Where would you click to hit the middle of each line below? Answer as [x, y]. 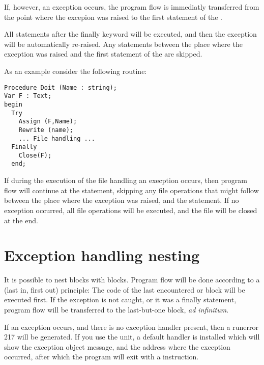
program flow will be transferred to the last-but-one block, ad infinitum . [116, 309]
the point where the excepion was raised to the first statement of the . [113, 17]
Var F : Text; [28, 96]
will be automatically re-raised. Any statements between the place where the [123, 44]
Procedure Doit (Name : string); [61, 87]
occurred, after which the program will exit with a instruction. [101, 357]
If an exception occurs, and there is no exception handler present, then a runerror [131, 327]
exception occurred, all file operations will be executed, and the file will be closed [131, 210]
